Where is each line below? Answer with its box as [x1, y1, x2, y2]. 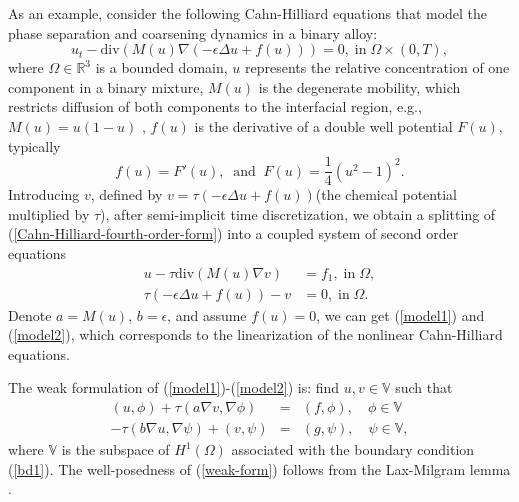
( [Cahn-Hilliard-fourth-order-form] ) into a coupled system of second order [8, 223, 459, 244]
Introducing [8, 184, 80, 205]
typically [8, 135, 61, 156]
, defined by [90, 184, 163, 205]
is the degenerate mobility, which [258, 76, 461, 97]
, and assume [167, 304, 247, 325]
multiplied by [8, 203, 90, 224]
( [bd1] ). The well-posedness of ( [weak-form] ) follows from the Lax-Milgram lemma [8, 458, 511, 479]
